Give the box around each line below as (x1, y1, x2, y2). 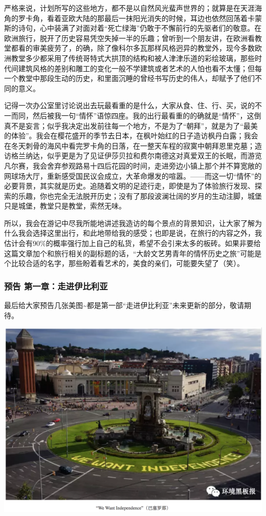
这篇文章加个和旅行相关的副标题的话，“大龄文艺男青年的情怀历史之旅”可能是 (4, 247, 262, 258)
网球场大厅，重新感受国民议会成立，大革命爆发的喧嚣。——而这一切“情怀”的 (4, 170, 262, 181)
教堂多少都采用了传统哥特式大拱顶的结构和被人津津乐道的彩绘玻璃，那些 (11, 52, 255, 63)
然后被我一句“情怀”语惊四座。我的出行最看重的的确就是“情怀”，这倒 (32, 110, 261, 120)
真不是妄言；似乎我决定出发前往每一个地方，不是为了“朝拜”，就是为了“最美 (4, 120, 258, 131)
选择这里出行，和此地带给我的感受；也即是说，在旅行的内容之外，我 (32, 228, 262, 238)
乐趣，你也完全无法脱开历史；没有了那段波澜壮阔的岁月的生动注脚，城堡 (18, 190, 262, 201)
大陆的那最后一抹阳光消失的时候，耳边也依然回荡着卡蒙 (75, 12, 262, 23)
